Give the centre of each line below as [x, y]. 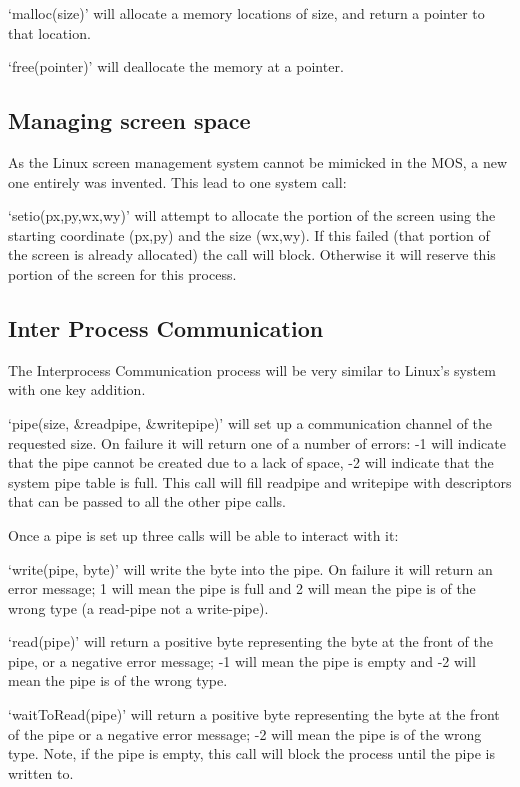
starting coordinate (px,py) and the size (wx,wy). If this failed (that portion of [249, 234]
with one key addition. [77, 389]
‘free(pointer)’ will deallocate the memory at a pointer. [176, 66]
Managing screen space [129, 120]
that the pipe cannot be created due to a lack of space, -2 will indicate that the [251, 462]
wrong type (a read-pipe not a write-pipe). [138, 607]
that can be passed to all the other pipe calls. [147, 501]
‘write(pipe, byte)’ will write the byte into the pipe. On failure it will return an [250, 568]
